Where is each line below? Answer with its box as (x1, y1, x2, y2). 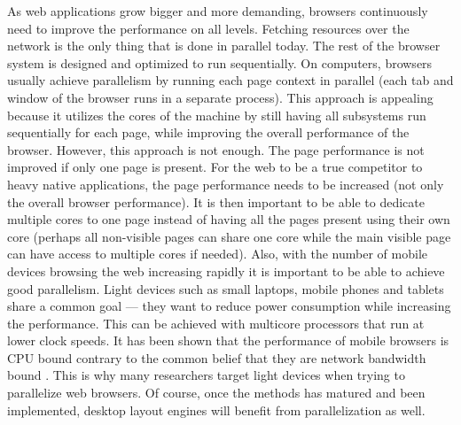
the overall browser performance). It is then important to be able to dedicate (7, 192, 425, 211)
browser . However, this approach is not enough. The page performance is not (7, 140, 425, 158)
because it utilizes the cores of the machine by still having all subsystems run (7, 105, 426, 124)
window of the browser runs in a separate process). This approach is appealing (7, 88, 434, 106)
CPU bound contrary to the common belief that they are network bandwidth (7, 348, 426, 367)
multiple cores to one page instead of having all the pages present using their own (7, 210, 450, 228)
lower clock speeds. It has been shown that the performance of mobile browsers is (7, 331, 449, 350)
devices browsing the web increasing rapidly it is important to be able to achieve (7, 261, 445, 280)
